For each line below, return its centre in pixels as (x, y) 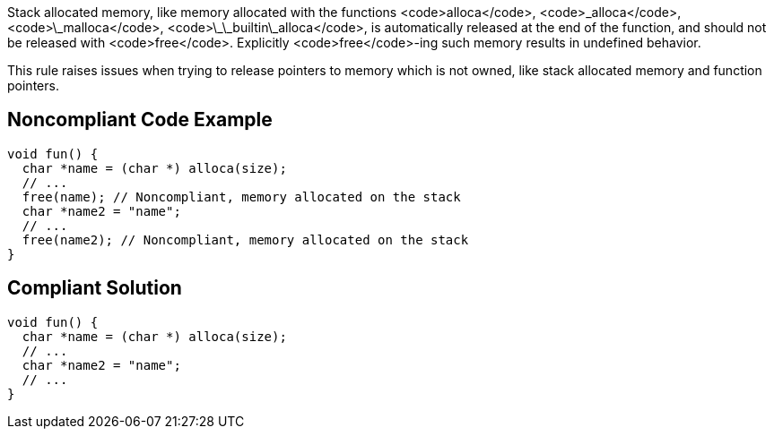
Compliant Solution (95, 288)
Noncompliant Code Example (140, 120)
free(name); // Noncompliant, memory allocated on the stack (241, 197)
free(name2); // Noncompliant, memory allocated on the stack (245, 239)
